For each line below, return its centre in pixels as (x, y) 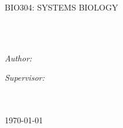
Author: (18, 58)
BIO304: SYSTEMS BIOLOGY (61, 7)
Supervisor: (25, 77)
